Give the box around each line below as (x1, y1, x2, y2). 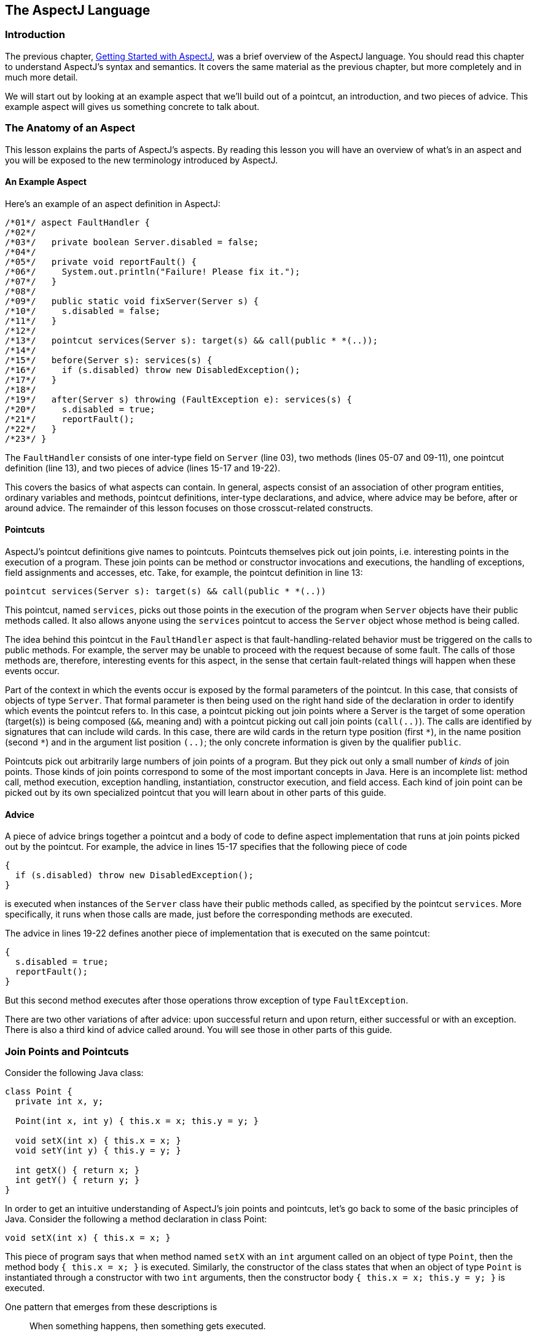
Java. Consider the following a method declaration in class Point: (5, 1213, 267, 1224)
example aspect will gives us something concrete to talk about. (5, 101, 260, 112)
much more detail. (5, 71, 78, 82)
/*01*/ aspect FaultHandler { (5, 217, 151, 227)
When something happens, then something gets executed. (29, 1320, 266, 1331)
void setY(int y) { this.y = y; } (15, 1145, 181, 1155)
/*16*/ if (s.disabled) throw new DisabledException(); (5, 364, 300, 375)
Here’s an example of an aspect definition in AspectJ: (5, 198, 221, 209)
